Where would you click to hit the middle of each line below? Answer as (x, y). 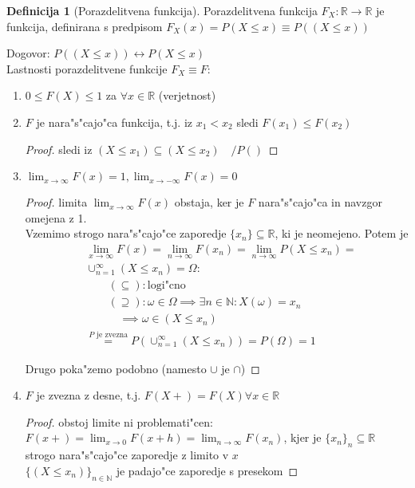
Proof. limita (56, 202)
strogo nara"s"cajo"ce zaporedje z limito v (127, 455)
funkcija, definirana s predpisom (85, 26)
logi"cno (166, 286)
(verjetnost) (187, 95)
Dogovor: (28, 53)
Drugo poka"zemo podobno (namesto (116, 368)
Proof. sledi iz (59, 149)
